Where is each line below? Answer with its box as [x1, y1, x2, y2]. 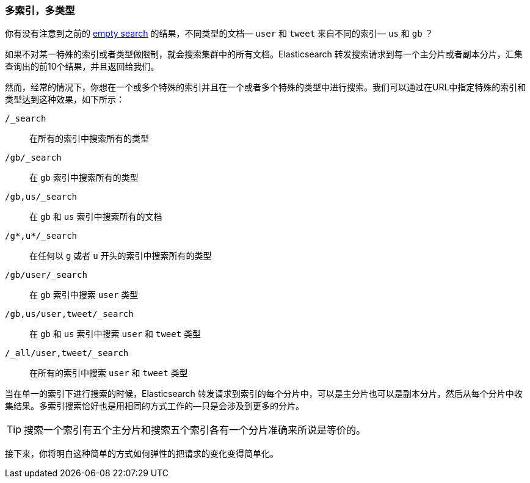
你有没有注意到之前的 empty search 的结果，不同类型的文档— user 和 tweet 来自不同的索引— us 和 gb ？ [5, 28, 434, 39]
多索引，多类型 [5, 4, 75, 16]
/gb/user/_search [5, 270, 87, 280]
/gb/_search [5, 153, 62, 163]
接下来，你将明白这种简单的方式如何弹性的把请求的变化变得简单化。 [5, 448, 278, 459]
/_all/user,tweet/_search [5, 348, 129, 358]
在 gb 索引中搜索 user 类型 [29, 289, 139, 300]
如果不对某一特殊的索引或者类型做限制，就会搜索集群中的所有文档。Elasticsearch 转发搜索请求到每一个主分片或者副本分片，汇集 [5, 49, 523, 60]
